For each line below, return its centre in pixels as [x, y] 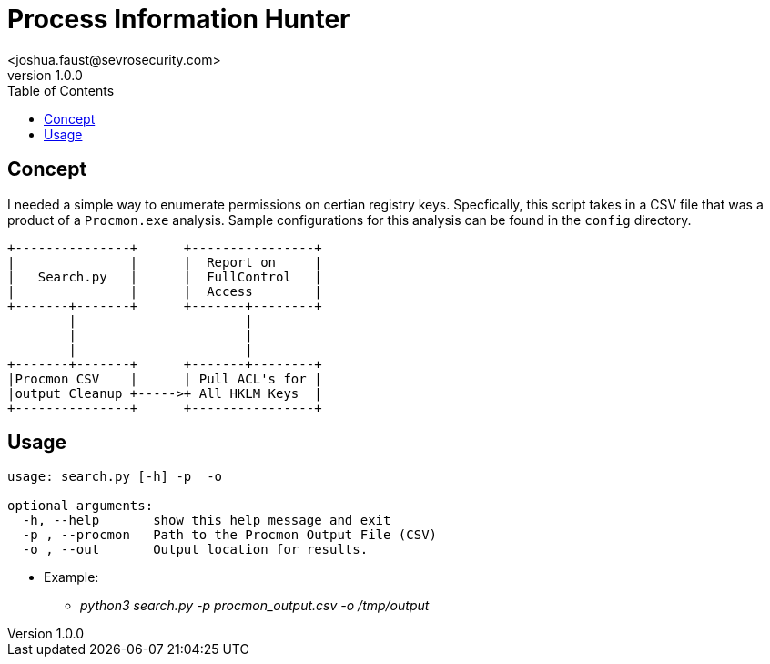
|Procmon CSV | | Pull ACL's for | [165, 378]
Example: [71, 577]
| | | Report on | [165, 262]
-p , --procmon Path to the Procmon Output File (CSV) [230, 535]
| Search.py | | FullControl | [165, 276]
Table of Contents [61, 90]
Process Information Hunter [179, 19]
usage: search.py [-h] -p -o [115, 477]
